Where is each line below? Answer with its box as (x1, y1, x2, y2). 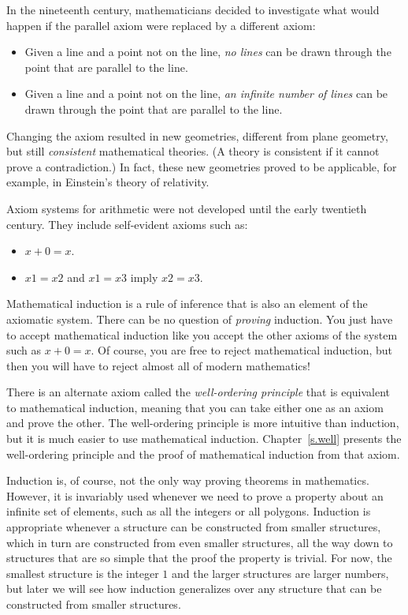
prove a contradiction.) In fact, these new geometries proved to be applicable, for (6, 158, 397, 174)
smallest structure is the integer (6, 564, 159, 581)
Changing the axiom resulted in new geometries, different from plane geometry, (6, 127, 388, 144)
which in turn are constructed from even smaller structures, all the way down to (6, 534, 393, 550)
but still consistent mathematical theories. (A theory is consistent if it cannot (6, 143, 380, 159)
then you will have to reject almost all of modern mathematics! (6, 357, 310, 373)
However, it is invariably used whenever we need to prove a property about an (6, 487, 384, 504)
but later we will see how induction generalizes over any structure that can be (6, 580, 382, 597)
